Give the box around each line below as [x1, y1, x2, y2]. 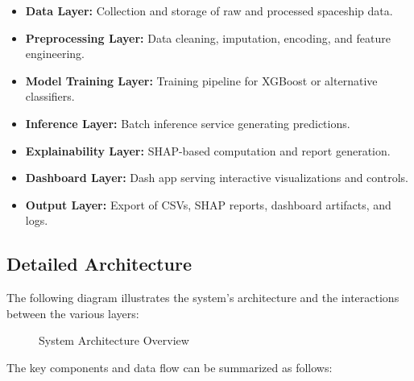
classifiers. [25, 88, 75, 105]
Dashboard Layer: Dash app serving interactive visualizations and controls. [25, 169, 408, 186]
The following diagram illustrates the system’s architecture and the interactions [6, 289, 400, 306]
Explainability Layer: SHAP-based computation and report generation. [25, 142, 391, 159]
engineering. [25, 45, 85, 62]
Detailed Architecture [6, 251, 193, 276]
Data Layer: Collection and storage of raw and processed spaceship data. [25, 2, 393, 19]
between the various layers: [6, 304, 139, 321]
